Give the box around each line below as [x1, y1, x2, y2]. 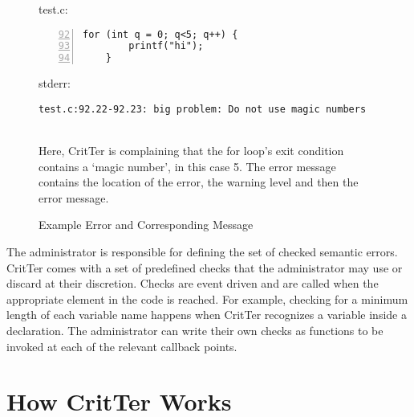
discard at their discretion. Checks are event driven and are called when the [6, 275, 379, 292]
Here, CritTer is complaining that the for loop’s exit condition [39, 142, 344, 159]
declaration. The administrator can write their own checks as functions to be [6, 322, 384, 338]
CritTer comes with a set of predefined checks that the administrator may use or [6, 259, 403, 276]
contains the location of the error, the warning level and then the [39, 174, 359, 190]
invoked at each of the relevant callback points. [6, 337, 237, 354]
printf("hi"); [128, 40, 204, 52]
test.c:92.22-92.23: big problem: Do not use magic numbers [39, 103, 367, 115]
